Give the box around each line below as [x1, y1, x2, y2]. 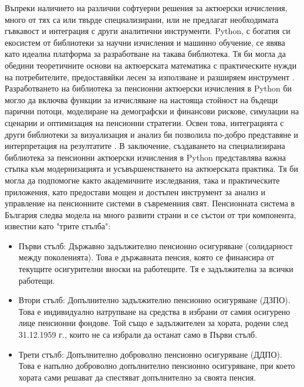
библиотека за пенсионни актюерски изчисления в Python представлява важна [5, 151, 286, 163]
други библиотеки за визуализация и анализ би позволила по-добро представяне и [5, 128, 298, 140]
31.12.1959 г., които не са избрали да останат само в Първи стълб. [18, 328, 258, 341]
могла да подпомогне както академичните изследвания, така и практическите [5, 174, 280, 186]
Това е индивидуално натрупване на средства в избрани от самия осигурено [18, 305, 291, 317]
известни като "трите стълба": [5, 220, 111, 232]
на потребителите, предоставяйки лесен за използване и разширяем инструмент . [5, 70, 295, 83]
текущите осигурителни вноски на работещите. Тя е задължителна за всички [18, 263, 293, 275]
